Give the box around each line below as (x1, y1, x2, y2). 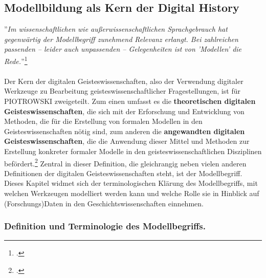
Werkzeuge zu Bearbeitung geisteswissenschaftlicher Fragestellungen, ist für (4, 85, 240, 96)
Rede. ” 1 (4, 54, 28, 66)
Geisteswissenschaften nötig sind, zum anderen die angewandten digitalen (4, 125, 245, 136)
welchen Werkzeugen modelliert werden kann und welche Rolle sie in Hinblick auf (4, 188, 259, 199)
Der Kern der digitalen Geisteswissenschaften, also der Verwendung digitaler (4, 75, 243, 86)
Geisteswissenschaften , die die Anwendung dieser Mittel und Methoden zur (4, 136, 250, 146)
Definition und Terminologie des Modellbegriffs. (4, 220, 206, 232)
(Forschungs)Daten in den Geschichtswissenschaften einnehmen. (4, 198, 204, 208)
